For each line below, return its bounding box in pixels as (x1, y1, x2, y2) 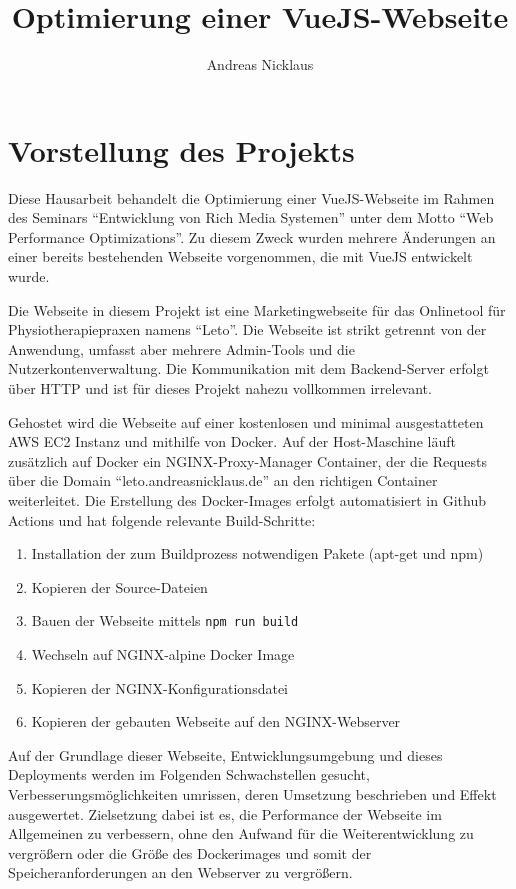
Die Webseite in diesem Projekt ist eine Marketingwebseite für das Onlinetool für (8, 299, 506, 320)
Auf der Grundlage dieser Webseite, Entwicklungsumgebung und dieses (8, 744, 443, 765)
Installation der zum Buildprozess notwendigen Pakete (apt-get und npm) (31, 543, 484, 564)
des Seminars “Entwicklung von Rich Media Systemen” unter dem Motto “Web (8, 207, 494, 228)
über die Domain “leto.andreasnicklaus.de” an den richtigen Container (8, 470, 438, 491)
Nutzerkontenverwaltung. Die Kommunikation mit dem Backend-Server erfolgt (8, 358, 489, 379)
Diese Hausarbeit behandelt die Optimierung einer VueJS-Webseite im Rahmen (8, 187, 495, 208)
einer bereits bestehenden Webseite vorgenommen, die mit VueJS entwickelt (8, 246, 473, 267)
